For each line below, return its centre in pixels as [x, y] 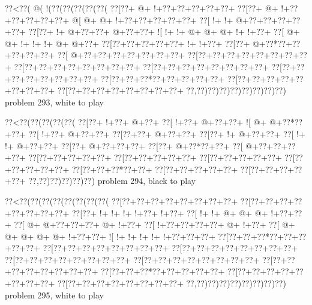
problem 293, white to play [54, 102]
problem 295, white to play [54, 295]
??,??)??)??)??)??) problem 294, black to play [112, 181]
